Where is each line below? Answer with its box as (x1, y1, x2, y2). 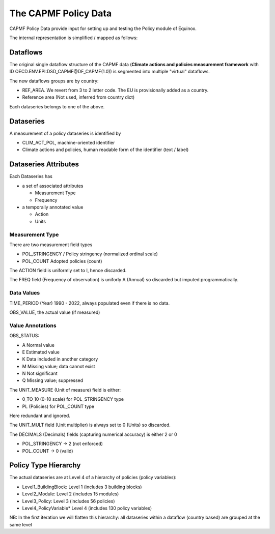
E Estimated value (22, 349, 60, 355)
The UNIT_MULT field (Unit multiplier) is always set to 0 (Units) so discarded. (9, 422, 171, 428)
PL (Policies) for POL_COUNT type (22, 403, 95, 409)
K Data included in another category (22, 356, 98, 362)
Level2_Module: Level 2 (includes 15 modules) (22, 491, 119, 497)
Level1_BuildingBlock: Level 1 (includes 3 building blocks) (22, 484, 142, 490)
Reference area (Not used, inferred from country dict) (22, 94, 135, 100)
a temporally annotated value (22, 204, 84, 210)
